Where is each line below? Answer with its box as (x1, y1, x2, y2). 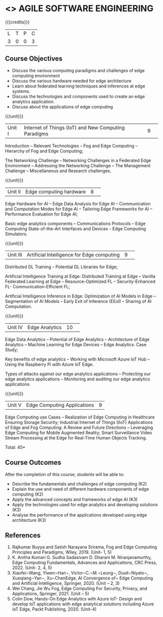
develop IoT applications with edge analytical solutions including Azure (12, 601, 154, 607)
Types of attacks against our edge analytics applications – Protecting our (5, 371, 151, 377)
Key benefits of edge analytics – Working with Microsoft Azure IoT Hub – (5, 356, 150, 362)
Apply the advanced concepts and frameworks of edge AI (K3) (12, 496, 138, 502)
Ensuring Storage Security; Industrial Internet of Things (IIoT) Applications (5, 419, 153, 425)
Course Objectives (5, 55, 63, 63)
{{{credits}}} (5, 19, 30, 25)
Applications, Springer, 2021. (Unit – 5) (12, 591, 89, 597)
